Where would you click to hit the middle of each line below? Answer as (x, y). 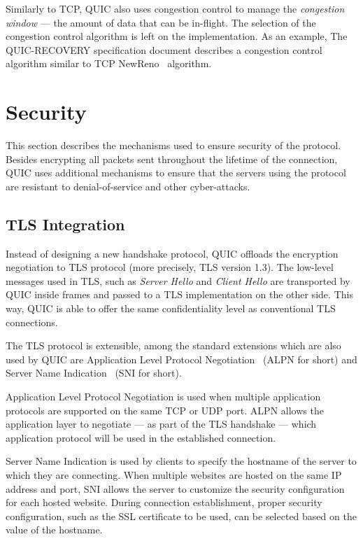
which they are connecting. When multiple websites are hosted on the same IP (174, 474)
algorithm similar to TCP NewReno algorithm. (109, 63)
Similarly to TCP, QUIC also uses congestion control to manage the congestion (175, 8)
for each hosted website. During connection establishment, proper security (164, 502)
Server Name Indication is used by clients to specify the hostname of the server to (181, 461)
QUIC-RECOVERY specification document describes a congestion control (164, 49)
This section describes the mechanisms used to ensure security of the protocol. (173, 145)
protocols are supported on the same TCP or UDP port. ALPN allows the (165, 410)
